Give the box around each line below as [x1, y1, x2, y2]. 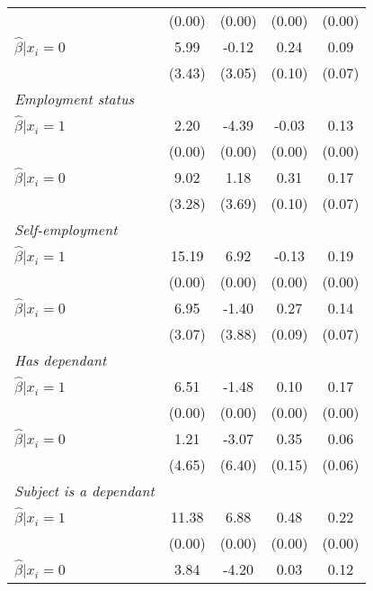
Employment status [14, 88, 135, 109]
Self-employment [14, 219, 118, 240]
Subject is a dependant [14, 480, 155, 501]
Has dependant [14, 350, 107, 370]
